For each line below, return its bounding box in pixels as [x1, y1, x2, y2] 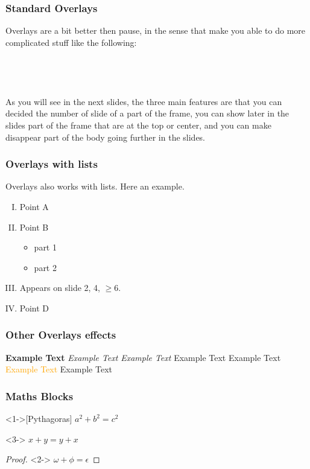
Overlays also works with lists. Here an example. [5, 180, 185, 193]
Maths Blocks [5, 388, 74, 403]
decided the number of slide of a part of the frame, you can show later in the [5, 107, 289, 120]
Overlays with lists [5, 156, 98, 171]
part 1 [34, 241, 57, 254]
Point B [19, 220, 49, 233]
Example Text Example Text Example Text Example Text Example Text [5, 351, 281, 363]
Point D [19, 301, 49, 314]
